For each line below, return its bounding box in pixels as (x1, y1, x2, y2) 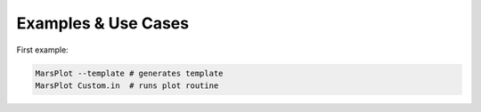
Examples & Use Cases (16, 13, 190, 33)
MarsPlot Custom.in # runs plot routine (35, 80, 219, 91)
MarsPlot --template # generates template (35, 68, 224, 78)
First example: (16, 44, 69, 55)
